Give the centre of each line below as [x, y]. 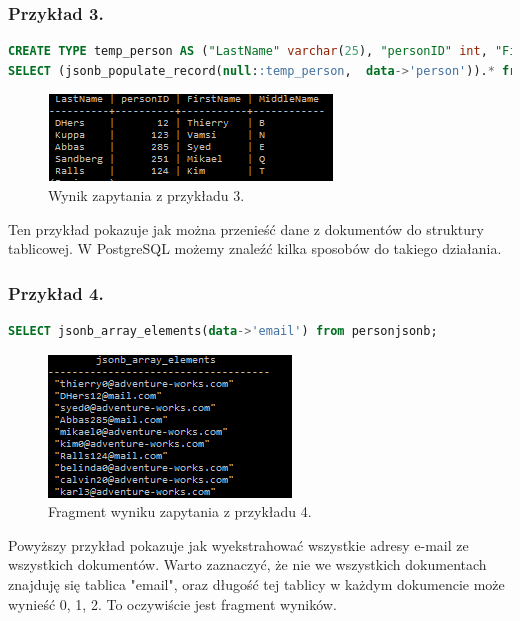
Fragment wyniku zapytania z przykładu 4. [180, 511]
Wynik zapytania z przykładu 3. [146, 195]
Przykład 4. [56, 292]
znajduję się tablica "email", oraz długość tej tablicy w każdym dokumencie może [256, 583]
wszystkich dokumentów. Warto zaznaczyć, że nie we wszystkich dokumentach [247, 564]
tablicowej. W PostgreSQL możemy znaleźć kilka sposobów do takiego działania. [255, 248]
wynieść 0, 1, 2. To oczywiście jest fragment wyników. [172, 603]
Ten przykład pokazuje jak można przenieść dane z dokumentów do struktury [246, 228]
